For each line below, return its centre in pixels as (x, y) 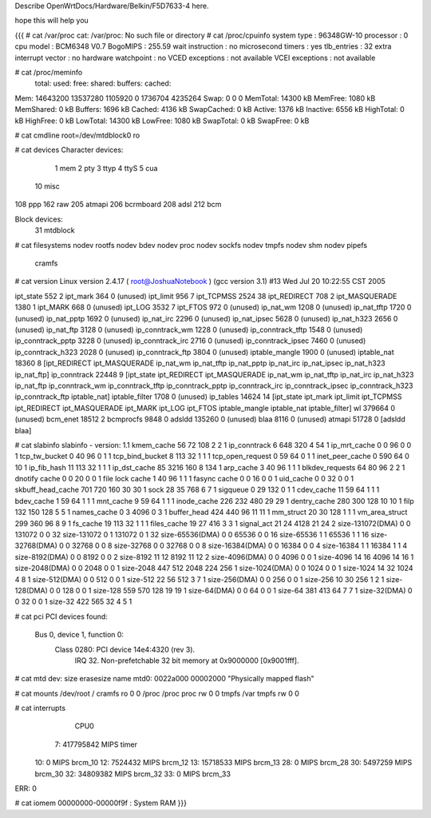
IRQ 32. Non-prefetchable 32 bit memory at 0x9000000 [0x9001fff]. (187, 660)
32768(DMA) (36, 546)
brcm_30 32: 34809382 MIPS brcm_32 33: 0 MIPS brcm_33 (133, 774)
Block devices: (39, 219)
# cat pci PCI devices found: (61, 616)
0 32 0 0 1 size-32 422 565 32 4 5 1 (73, 602)
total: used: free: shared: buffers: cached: (103, 83)
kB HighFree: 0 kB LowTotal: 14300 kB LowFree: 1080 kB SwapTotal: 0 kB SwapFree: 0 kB (162, 121)
